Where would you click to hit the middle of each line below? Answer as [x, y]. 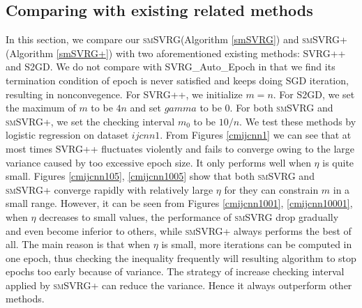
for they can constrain [271, 189]
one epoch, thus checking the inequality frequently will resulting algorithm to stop [181, 257]
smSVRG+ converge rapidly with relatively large [110, 189]
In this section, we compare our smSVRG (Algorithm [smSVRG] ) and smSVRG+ [176, 39]
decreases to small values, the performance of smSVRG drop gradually [189, 216]
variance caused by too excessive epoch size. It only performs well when [158, 162]
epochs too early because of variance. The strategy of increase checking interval [175, 271]
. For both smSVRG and [281, 108]
